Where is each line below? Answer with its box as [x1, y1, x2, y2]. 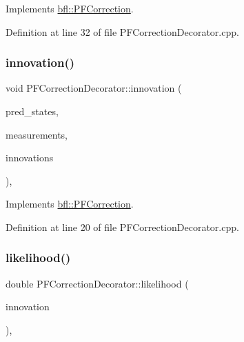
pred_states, [6, 104, 59, 118]
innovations [6, 150, 54, 165]
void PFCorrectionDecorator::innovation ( [6, 81, 182, 95]
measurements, [6, 127, 68, 141]
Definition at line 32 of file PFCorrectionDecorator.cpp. [6, 24, 239, 39]
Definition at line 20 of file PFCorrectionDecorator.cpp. [6, 219, 239, 234]
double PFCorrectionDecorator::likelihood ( [6, 276, 189, 290]
